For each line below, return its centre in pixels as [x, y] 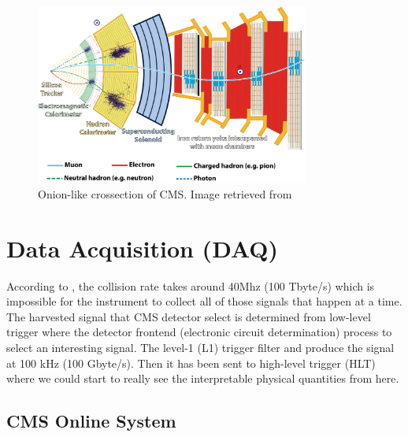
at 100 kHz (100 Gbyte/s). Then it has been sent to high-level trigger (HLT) [191, 363]
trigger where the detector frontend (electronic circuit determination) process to [199, 332]
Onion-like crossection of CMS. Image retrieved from [165, 193]
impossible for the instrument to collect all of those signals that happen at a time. [204, 301]
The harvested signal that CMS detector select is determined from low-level [189, 316]
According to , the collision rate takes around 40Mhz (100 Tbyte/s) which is [191, 285]
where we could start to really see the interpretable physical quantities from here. [203, 378]
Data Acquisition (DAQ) [143, 248]
